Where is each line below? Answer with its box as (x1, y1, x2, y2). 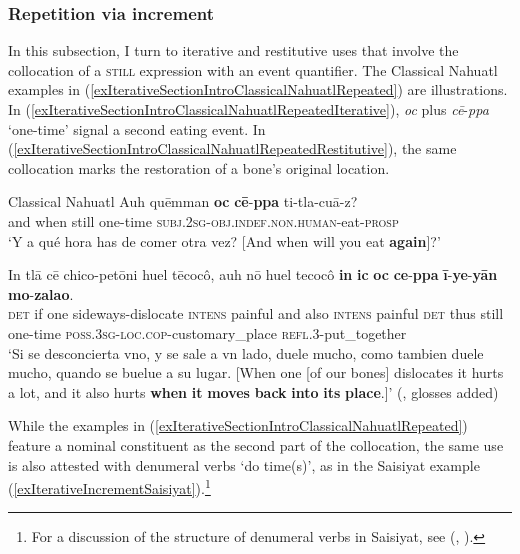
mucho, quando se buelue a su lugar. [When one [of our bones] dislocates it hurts (8, 362, 504, 383)
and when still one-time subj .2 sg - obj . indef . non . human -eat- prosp (8, 210, 399, 231)
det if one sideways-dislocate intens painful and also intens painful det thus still (8, 303, 504, 324)
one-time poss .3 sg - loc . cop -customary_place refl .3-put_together (8, 322, 407, 343)
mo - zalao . (8, 283, 74, 304)
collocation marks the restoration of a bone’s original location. (8, 157, 390, 178)
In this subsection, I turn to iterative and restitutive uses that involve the (8, 40, 459, 61)
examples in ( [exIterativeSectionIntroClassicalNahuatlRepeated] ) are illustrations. (8, 79, 508, 100)
